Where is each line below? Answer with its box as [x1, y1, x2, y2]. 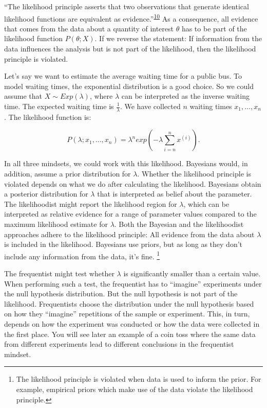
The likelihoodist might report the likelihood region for [4, 198, 177, 209]
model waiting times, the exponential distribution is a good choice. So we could [4, 80, 254, 91]
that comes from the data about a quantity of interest [4, 23, 174, 33]
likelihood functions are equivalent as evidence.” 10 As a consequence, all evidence [4, 11, 258, 24]
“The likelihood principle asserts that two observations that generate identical [4, 1, 249, 11]
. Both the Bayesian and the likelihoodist [114, 218, 244, 229]
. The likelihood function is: [4, 111, 91, 122]
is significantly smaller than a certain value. [123, 268, 261, 279]
